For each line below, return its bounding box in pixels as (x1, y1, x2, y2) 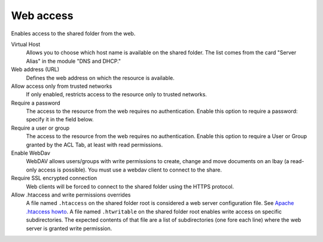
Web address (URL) (11, 66, 60, 73)
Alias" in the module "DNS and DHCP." (26, 57, 121, 65)
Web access (11, 9, 74, 22)
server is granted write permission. (26, 225, 112, 232)
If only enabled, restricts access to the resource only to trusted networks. (26, 91, 208, 98)
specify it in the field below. (26, 116, 94, 123)
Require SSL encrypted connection (11, 174, 97, 182)
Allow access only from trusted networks (11, 82, 112, 90)
